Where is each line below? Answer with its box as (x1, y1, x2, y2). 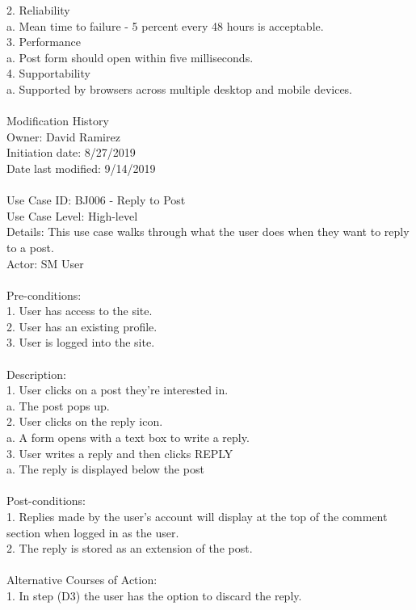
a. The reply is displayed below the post (6, 461, 204, 477)
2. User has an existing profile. (6, 318, 158, 334)
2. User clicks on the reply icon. (6, 413, 163, 430)
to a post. (6, 238, 54, 255)
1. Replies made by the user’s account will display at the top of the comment (6, 508, 388, 524)
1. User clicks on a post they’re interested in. (6, 381, 229, 398)
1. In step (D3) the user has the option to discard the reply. (6, 587, 302, 604)
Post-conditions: (6, 492, 86, 509)
